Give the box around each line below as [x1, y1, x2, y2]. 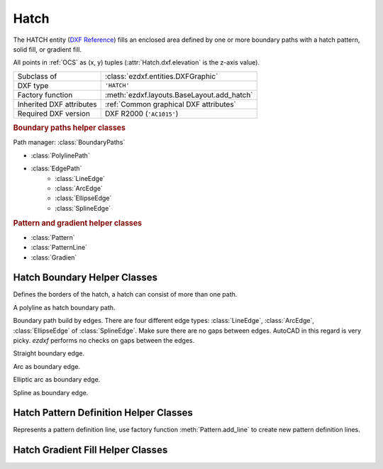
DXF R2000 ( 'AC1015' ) [104, 109, 179, 118]
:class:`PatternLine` [30, 243, 88, 252]
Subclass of [17, 71, 57, 81]
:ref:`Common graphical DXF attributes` [104, 99, 237, 109]
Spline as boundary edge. [13, 388, 89, 397]
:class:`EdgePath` [30, 164, 82, 173]
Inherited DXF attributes [17, 99, 97, 109]
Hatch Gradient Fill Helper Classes [13, 444, 168, 456]
